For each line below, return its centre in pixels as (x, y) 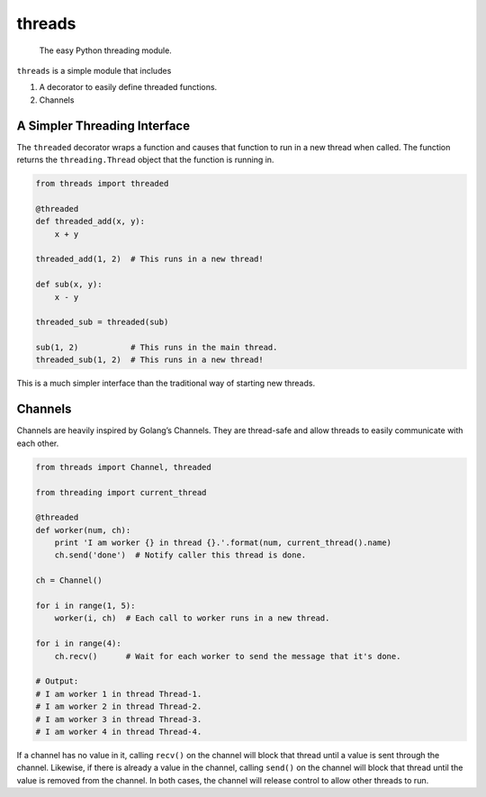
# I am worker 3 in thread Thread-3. (119, 719)
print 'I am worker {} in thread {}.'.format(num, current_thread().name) (223, 543)
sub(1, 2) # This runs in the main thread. (157, 348)
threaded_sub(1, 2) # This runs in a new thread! (150, 360)
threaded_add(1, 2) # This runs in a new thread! (150, 259)
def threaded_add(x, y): (90, 222)
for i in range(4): (78, 643)
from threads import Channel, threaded (123, 467)
